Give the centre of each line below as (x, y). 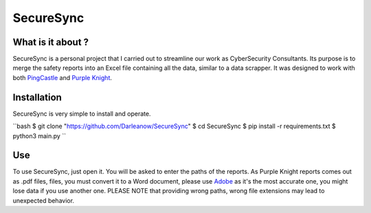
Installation (37, 97)
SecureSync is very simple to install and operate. (82, 114)
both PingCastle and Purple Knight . (63, 77)
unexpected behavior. (44, 200)
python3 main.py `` (40, 136)
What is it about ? (51, 42)
